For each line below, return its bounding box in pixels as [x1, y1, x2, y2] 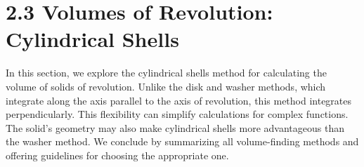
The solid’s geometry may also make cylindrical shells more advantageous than [6, 120, 344, 135]
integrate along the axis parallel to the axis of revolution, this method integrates [6, 93, 352, 107]
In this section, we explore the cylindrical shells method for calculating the [6, 65, 327, 80]
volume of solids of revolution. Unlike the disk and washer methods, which [6, 79, 326, 93]
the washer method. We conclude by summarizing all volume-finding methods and [6, 134, 359, 149]
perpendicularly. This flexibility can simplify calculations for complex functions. [6, 107, 349, 121]
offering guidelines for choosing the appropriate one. [6, 147, 229, 162]
